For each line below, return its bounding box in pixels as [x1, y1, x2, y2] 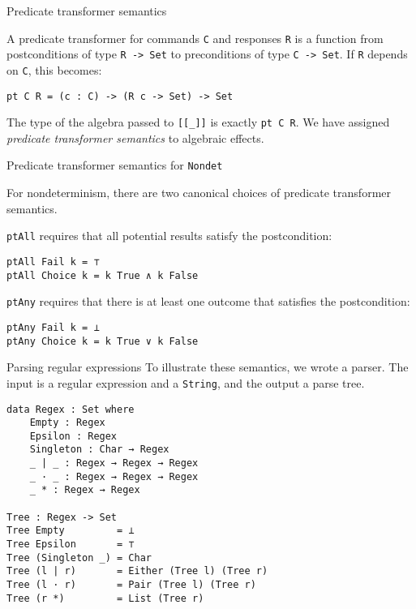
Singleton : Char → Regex [29, 444, 169, 456]
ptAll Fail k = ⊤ [6, 255, 100, 268]
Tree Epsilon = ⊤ [6, 538, 135, 551]
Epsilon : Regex [29, 430, 118, 442]
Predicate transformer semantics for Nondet [6, 157, 223, 174]
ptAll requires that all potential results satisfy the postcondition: [6, 227, 332, 244]
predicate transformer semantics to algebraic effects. [6, 129, 264, 146]
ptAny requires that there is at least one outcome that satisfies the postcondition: [6, 293, 410, 310]
